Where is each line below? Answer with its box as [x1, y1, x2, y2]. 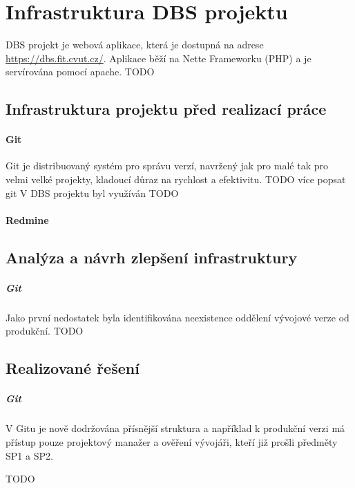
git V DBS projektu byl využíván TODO [6, 185, 179, 200]
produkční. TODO [6, 323, 84, 338]
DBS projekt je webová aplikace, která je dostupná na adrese [6, 37, 264, 52]
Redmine [6, 212, 49, 227]
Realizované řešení [6, 357, 140, 379]
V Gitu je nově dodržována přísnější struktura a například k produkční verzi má [6, 421, 345, 435]
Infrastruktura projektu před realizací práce [6, 98, 327, 120]
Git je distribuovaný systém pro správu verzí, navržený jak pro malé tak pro [6, 158, 328, 173]
